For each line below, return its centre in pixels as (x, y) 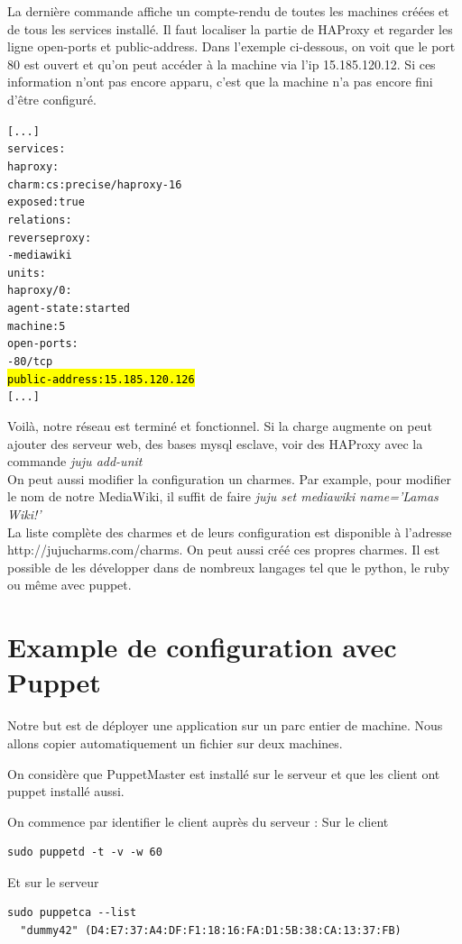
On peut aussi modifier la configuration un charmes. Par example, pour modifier (229, 478)
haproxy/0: (40, 291)
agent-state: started (69, 309)
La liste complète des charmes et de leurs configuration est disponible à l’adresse (230, 532)
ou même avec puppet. (69, 585)
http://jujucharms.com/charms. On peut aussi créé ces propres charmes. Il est (224, 550)
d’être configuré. (52, 99)
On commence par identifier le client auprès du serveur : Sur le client (198, 821)
